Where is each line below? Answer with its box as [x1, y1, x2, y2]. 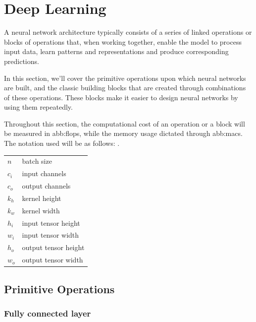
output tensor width [22, 255, 83, 265]
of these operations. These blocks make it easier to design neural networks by [4, 92, 238, 102]
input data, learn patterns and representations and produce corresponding [4, 46, 229, 57]
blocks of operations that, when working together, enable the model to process [4, 36, 242, 47]
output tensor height [22, 242, 85, 253]
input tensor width [22, 230, 79, 240]
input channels [22, 168, 66, 179]
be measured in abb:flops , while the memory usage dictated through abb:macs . [4, 128, 243, 138]
